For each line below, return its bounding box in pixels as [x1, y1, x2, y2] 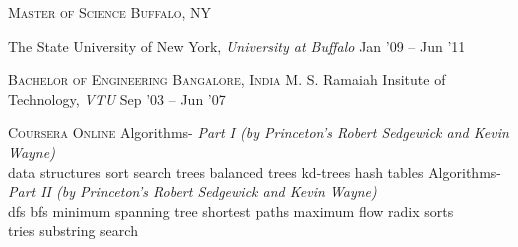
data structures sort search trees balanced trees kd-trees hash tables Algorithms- [8, 161, 501, 182]
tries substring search [8, 220, 138, 241]
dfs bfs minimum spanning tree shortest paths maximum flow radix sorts [8, 200, 454, 221]
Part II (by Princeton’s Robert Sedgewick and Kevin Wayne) [8, 181, 377, 202]
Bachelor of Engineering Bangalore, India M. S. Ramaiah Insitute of [8, 69, 446, 90]
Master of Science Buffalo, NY [8, 2, 212, 22]
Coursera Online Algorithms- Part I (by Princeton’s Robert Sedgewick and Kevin [8, 122, 509, 143]
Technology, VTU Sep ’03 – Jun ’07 [8, 88, 226, 109]
